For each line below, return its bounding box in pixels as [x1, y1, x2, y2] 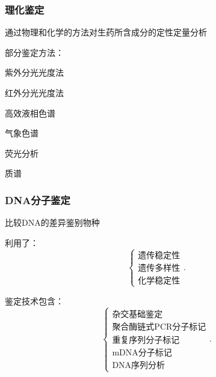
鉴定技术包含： [5, 294, 64, 307]
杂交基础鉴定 [112, 310, 163, 319]
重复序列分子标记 [112, 336, 180, 345]
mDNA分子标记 [112, 348, 172, 357]
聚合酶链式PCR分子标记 [112, 322, 206, 331]
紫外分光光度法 [5, 66, 64, 79]
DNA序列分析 [112, 361, 165, 370]
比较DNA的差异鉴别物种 [5, 216, 100, 229]
